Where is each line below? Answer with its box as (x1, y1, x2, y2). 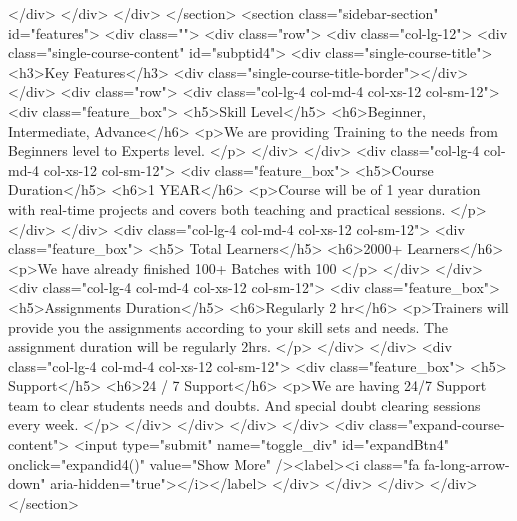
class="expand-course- (368, 414, 505, 435)
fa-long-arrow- (424, 453, 510, 474)
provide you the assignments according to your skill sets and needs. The (8, 316, 449, 337)
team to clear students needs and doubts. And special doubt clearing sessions (8, 394, 481, 415)
